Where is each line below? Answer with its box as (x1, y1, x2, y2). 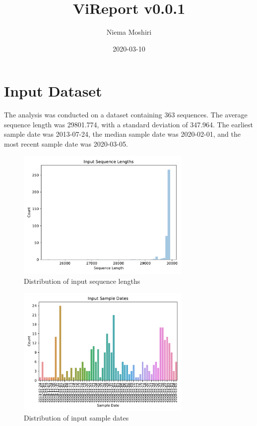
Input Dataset (4, 81, 102, 101)
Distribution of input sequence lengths (24, 275, 140, 286)
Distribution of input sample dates (24, 413, 129, 423)
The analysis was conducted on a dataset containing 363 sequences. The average (4, 109, 248, 120)
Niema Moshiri (106, 27, 152, 37)
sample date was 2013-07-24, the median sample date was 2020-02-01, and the (4, 129, 241, 139)
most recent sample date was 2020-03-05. (4, 139, 128, 149)
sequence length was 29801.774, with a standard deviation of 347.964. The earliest (4, 119, 254, 129)
